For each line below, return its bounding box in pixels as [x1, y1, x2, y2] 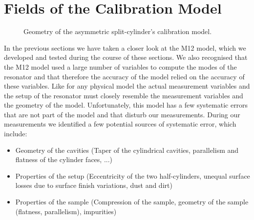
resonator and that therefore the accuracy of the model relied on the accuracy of [4, 71, 245, 81]
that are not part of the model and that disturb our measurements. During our [4, 109, 240, 119]
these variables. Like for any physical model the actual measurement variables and [4, 81, 250, 91]
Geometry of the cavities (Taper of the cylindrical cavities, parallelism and [15, 145, 239, 155]
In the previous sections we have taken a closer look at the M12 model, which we [4, 42, 246, 53]
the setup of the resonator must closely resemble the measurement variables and [4, 90, 243, 100]
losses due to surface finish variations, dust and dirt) [15, 180, 172, 190]
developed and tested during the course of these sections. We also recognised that [4, 52, 248, 62]
